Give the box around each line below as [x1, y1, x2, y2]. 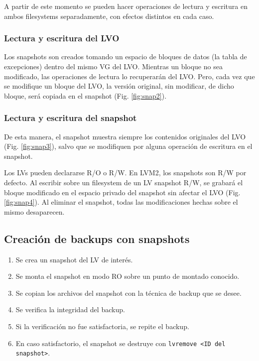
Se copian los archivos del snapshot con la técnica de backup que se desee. [15, 287, 242, 298]
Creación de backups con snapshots [4, 231, 190, 246]
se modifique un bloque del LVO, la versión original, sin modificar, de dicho [4, 81, 234, 91]
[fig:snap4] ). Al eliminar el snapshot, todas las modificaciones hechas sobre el [4, 197, 238, 207]
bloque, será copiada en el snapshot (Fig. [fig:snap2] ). [4, 90, 167, 101]
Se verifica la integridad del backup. [15, 304, 125, 315]
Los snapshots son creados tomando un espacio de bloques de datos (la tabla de [4, 51, 247, 62]
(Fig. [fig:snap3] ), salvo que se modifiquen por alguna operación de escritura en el [4, 141, 253, 151]
